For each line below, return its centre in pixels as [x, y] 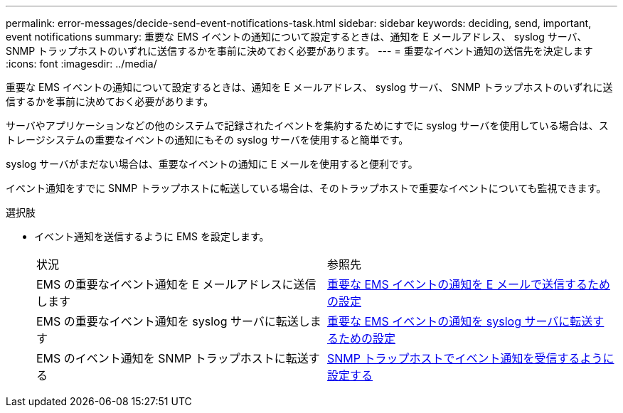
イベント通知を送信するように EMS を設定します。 [152, 236]
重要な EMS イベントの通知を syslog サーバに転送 [460, 321]
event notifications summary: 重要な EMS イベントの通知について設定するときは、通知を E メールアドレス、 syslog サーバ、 [297, 37]
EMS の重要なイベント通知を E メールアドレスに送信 [176, 284]
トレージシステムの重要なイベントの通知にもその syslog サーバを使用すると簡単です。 [207, 140]
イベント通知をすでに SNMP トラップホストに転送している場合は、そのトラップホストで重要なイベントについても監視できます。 [306, 188]
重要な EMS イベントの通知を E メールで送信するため [469, 284]
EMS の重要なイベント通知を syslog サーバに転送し [173, 321]
